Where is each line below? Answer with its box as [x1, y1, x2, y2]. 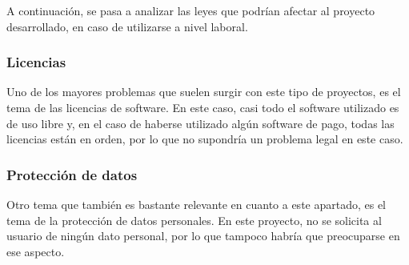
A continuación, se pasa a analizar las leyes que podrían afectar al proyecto [6, 2, 375, 18]
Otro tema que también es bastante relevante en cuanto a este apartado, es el [6, 196, 387, 212]
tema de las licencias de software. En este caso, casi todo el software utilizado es [6, 99, 399, 115]
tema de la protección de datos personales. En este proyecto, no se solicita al [6, 211, 382, 228]
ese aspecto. [6, 243, 65, 259]
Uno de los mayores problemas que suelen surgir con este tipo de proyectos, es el [6, 83, 401, 100]
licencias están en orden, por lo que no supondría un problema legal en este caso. [6, 130, 403, 147]
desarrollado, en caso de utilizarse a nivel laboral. [6, 18, 248, 34]
